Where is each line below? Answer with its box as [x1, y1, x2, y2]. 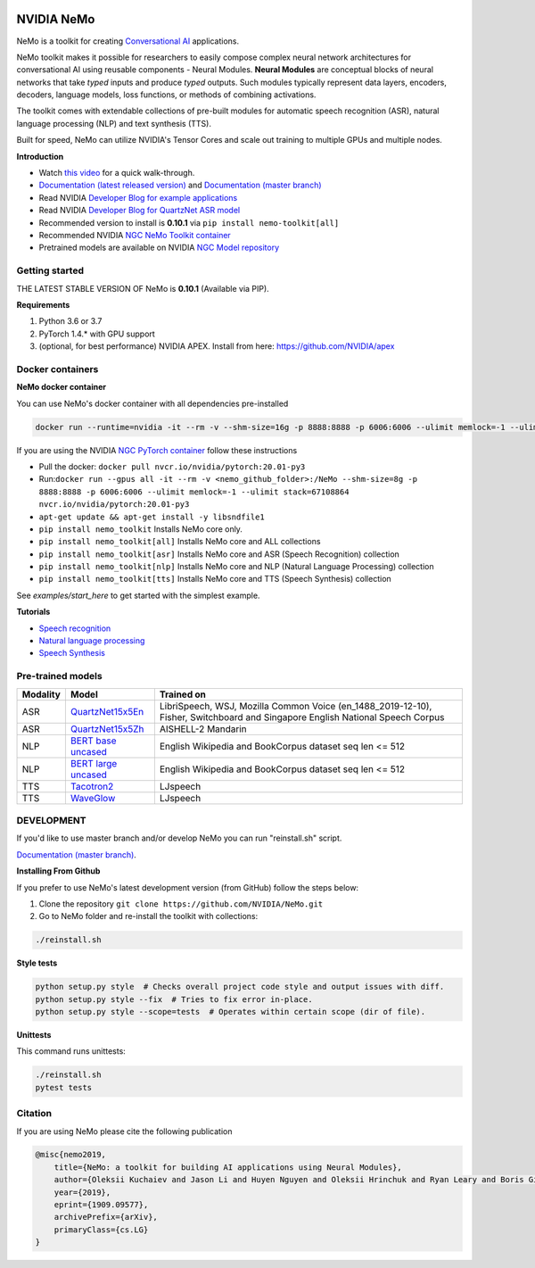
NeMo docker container [16, 382, 107, 393]
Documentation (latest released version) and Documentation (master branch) [38, 179, 322, 191]
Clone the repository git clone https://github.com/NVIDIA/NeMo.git [38, 898, 324, 909]
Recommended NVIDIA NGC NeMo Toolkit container [38, 229, 231, 240]
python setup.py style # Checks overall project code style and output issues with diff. [35, 982, 445, 992]
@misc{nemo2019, [35, 1149, 107, 1160]
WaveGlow [70, 791, 116, 804]
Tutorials [16, 607, 51, 617]
